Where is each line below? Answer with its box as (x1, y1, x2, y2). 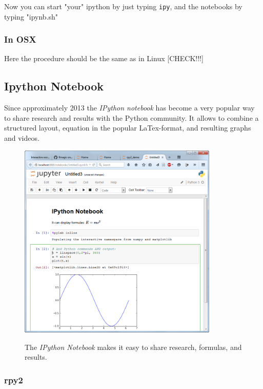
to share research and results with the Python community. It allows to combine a (4, 112, 259, 123)
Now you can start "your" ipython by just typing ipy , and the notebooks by (4, 1, 242, 11)
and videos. (4, 133, 39, 143)
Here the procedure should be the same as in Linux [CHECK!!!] (4, 53, 204, 64)
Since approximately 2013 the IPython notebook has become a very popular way (4, 102, 255, 113)
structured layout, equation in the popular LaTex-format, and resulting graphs (4, 122, 251, 133)
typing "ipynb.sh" (4, 11, 58, 22)
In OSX (4, 33, 36, 46)
